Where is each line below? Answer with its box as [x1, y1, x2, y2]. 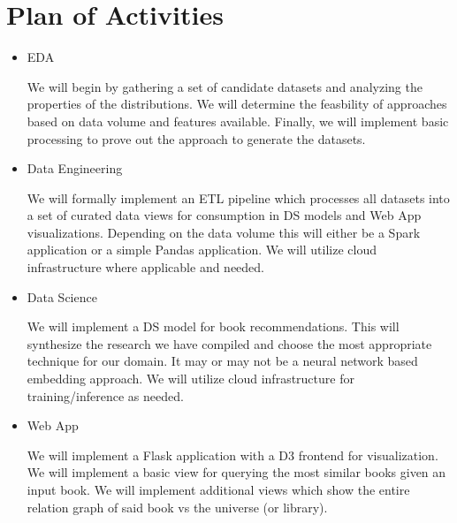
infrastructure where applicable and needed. [27, 258, 265, 277]
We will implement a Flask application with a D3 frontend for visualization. [27, 445, 438, 464]
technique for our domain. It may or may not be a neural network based [27, 352, 418, 370]
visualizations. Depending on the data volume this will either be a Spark [27, 223, 421, 241]
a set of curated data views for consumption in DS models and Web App [27, 206, 422, 224]
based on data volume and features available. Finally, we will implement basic [27, 111, 449, 130]
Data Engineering [27, 159, 123, 178]
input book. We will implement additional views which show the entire [27, 481, 410, 498]
